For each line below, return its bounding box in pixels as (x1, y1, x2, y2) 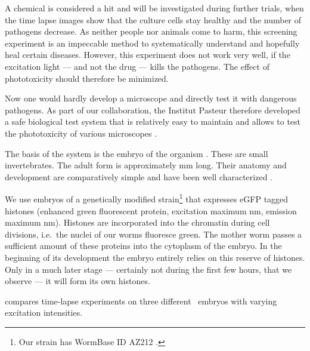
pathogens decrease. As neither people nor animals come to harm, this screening (5, 25, 297, 38)
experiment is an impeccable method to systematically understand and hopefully (5, 36, 300, 49)
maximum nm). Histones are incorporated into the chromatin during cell (5, 216, 270, 229)
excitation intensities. (5, 306, 83, 319)
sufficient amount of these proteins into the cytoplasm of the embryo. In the (5, 239, 282, 252)
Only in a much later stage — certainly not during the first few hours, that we (5, 263, 292, 275)
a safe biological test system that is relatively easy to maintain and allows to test (5, 115, 301, 128)
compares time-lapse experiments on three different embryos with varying (5, 294, 277, 307)
